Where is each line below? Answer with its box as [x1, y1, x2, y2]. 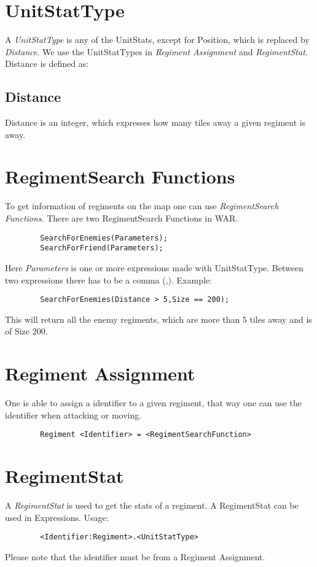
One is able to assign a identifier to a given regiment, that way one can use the [5, 396, 302, 409]
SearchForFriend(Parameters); [40, 244, 163, 253]
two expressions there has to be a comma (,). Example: [5, 273, 212, 286]
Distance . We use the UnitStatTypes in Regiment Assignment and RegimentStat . [5, 45, 308, 58]
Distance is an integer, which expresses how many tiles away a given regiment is [5, 116, 306, 129]
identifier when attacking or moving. [5, 408, 142, 421]
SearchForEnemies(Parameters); [40, 233, 168, 242]
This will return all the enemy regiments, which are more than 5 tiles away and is [5, 312, 312, 325]
